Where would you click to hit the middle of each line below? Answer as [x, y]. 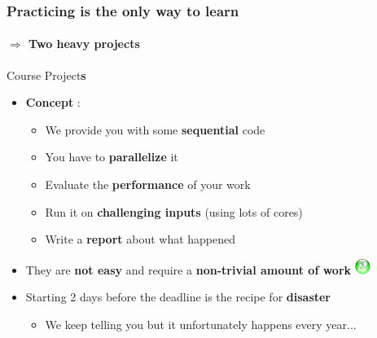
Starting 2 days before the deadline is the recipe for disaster [178, 297]
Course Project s [46, 75]
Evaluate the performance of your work [148, 184]
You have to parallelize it [112, 157]
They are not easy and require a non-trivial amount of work [188, 269]
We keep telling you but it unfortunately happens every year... [201, 324]
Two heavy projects [84, 44]
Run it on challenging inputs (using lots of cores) [174, 211]
